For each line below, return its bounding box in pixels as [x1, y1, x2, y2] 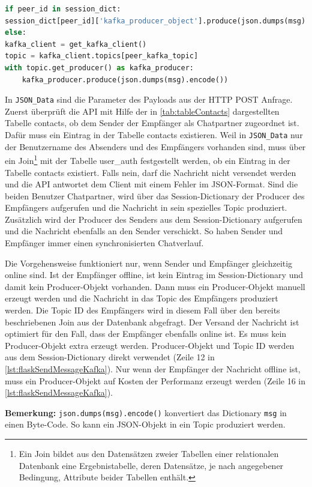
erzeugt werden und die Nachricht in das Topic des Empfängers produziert [5, 292, 278, 304]
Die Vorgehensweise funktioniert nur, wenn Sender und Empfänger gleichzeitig [5, 256, 293, 269]
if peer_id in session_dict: [5, 5, 121, 13]
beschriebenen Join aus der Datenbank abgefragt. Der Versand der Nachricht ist [5, 315, 299, 328]
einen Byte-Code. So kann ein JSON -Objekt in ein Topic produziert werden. [5, 418, 286, 431]
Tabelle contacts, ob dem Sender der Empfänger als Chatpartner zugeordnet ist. [5, 116, 299, 129]
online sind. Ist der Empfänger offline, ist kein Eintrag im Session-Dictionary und [5, 268, 303, 281]
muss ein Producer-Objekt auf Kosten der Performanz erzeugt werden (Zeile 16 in [5, 374, 305, 387]
